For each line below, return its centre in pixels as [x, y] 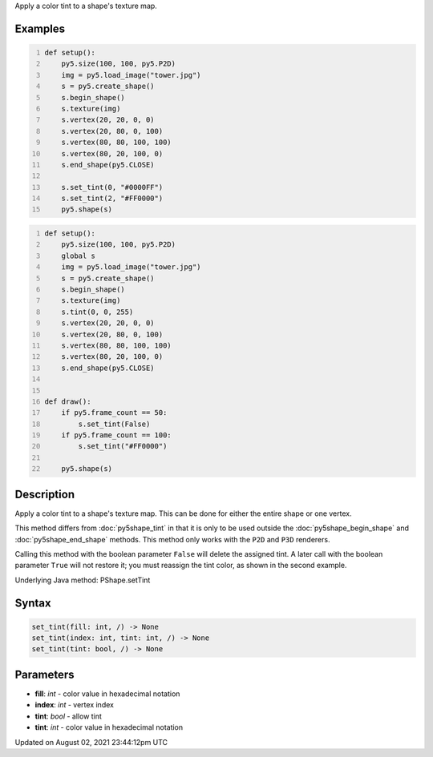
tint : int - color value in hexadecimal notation [109, 727]
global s [79, 256]
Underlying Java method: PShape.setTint [83, 580]
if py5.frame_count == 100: [116, 435]
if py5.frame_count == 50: [114, 413]
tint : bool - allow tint [68, 716]
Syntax [33, 603]
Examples [40, 28]
